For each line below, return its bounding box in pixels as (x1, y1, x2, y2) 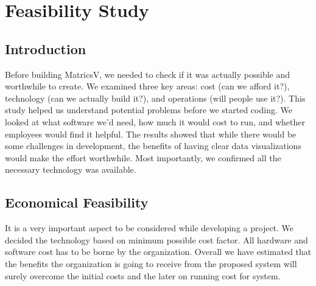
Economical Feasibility (5, 193, 149, 212)
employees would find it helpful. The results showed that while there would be (5, 127, 297, 140)
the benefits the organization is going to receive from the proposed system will (5, 257, 297, 270)
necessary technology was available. (5, 163, 136, 176)
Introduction (5, 39, 86, 58)
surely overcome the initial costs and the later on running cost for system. (5, 269, 281, 282)
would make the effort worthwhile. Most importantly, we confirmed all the (5, 151, 281, 164)
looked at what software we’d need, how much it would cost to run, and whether (5, 115, 305, 128)
